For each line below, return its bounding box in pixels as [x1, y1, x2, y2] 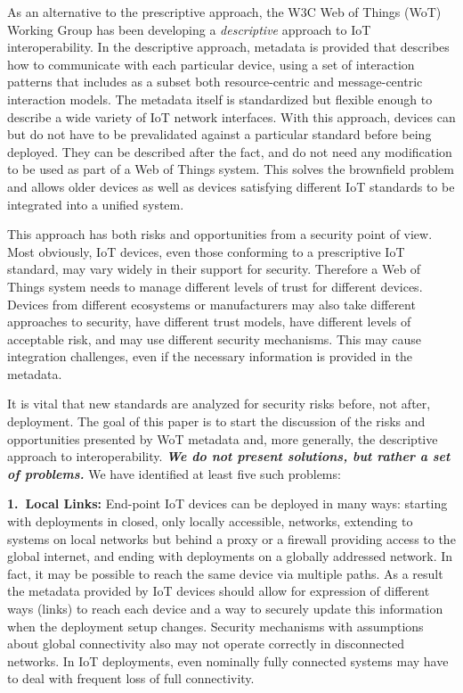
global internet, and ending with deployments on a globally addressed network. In [7, 547, 453, 565]
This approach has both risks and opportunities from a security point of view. [7, 225, 433, 243]
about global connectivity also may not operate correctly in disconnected [7, 634, 404, 653]
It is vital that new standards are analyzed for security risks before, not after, [7, 394, 431, 413]
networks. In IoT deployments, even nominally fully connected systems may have [7, 651, 449, 670]
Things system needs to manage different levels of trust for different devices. [7, 276, 423, 295]
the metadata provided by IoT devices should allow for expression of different [7, 582, 430, 600]
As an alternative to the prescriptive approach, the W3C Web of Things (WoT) [7, 3, 442, 21]
